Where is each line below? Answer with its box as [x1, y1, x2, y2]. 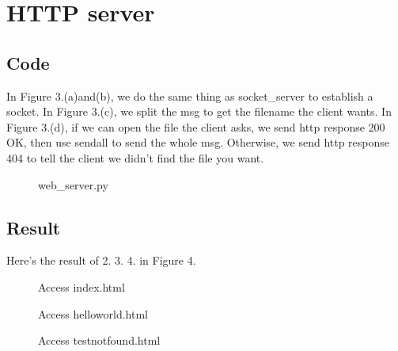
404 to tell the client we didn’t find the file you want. [6, 149, 264, 166]
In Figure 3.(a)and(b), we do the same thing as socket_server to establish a [6, 87, 373, 104]
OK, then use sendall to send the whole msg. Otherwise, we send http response [6, 134, 390, 151]
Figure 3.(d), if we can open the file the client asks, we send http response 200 [6, 118, 385, 135]
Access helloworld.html [38, 305, 149, 322]
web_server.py [38, 176, 108, 193]
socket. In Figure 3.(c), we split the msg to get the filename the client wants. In [6, 103, 392, 120]
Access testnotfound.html [38, 332, 161, 349]
